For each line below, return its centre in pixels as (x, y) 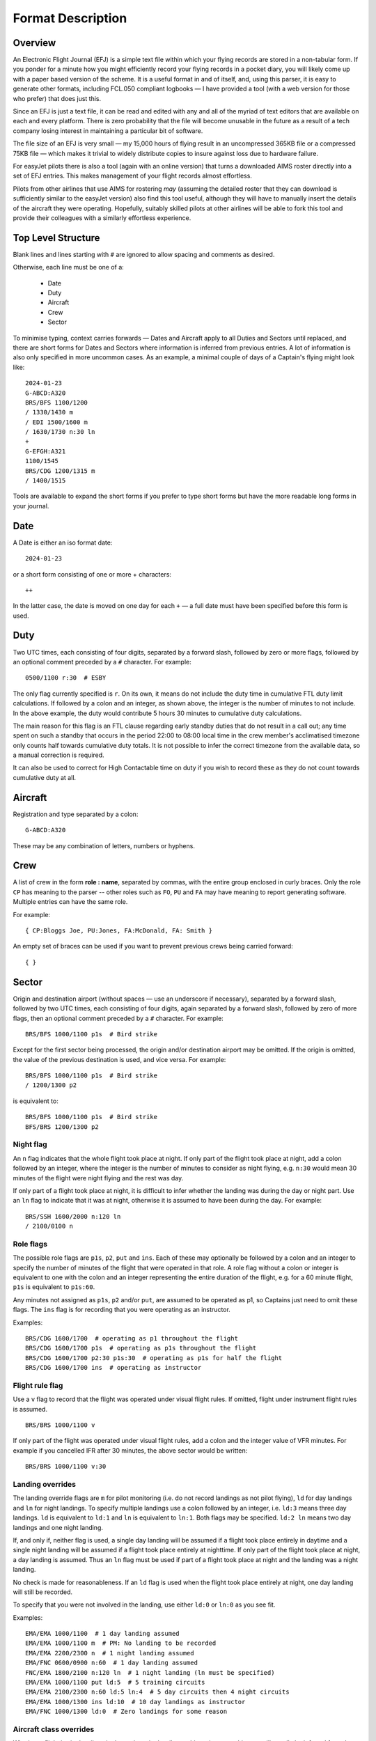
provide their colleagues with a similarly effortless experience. (102, 218)
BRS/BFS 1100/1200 (57, 403)
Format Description (70, 18)
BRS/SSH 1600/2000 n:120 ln (73, 1216)
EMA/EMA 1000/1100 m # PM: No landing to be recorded (121, 1643)
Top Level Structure (56, 238)
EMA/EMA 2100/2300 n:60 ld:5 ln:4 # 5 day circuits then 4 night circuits (157, 1692)
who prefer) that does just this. (57, 98)
